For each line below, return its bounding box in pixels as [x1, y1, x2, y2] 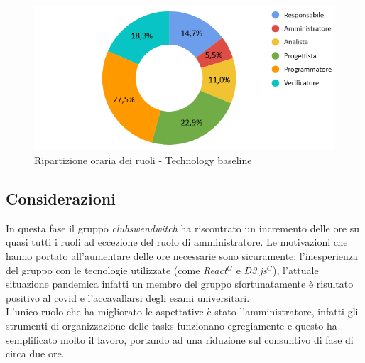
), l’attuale [273, 262, 319, 277]
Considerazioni [6, 188, 116, 210]
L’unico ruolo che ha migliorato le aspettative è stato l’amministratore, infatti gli [6, 304, 359, 319]
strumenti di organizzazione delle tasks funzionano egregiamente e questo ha [6, 318, 337, 333]
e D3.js [236, 262, 267, 277]
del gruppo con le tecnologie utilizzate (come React [6, 262, 227, 277]
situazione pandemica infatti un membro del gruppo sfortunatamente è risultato [6, 276, 354, 291]
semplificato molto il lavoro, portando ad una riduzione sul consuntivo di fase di [6, 332, 354, 347]
